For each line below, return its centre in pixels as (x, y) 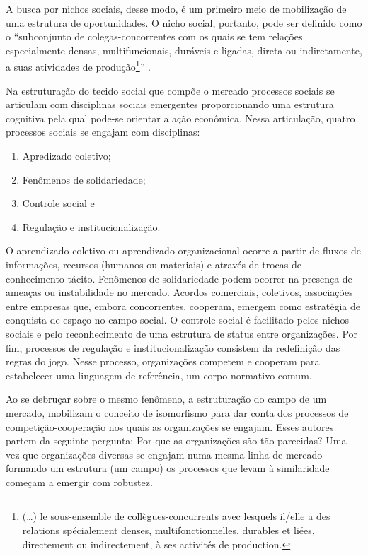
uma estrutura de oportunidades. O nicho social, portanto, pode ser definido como (184, 22)
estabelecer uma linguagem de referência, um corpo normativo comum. (159, 375)
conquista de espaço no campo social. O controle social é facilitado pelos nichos (178, 320)
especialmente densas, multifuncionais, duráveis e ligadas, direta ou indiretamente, (184, 50)
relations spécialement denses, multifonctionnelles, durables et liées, (168, 530)
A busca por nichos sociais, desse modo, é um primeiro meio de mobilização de (176, 8)
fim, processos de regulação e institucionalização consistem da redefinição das (173, 347)
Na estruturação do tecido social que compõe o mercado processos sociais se (170, 90)
